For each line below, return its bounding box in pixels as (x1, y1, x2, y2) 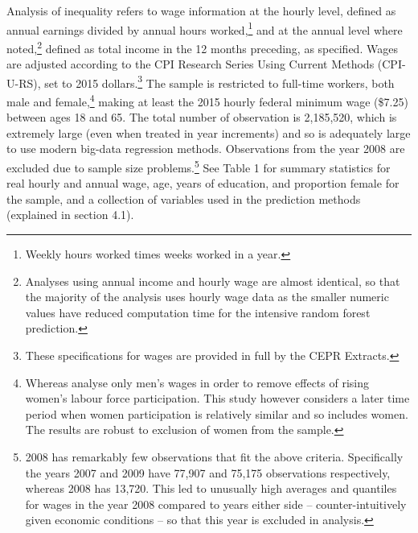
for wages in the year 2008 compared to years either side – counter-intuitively (25, 495, 407, 512)
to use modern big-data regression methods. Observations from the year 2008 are (6, 140, 405, 157)
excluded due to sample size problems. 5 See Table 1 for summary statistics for (6, 156, 391, 176)
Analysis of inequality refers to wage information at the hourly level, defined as (6, 2, 396, 19)
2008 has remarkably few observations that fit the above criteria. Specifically (25, 448, 404, 465)
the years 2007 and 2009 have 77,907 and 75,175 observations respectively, (25, 464, 391, 481)
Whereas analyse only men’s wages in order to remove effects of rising (25, 374, 369, 390)
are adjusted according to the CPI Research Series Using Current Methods (6, 56, 375, 72)
